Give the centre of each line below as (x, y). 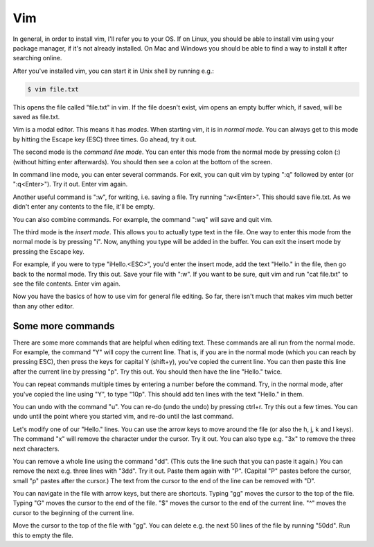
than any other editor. (43, 306)
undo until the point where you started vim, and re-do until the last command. (123, 417)
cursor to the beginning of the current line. (73, 512)
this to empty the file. (43, 535)
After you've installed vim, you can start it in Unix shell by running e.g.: (114, 71)
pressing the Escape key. (48, 251)
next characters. (36, 449)
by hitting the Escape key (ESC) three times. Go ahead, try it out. (105, 139)
